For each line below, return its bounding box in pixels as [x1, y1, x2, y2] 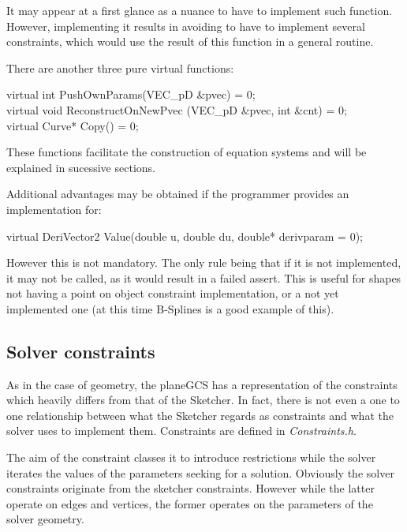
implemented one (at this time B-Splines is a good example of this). [6, 300, 334, 317]
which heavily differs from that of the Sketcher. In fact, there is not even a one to [6, 392, 400, 408]
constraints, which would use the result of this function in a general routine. [6, 33, 374, 50]
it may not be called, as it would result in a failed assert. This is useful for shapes [6, 269, 401, 286]
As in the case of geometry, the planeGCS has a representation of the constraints [6, 376, 398, 392]
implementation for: [6, 200, 102, 217]
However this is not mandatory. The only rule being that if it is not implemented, [6, 254, 401, 271]
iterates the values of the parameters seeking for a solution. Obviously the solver [6, 464, 394, 481]
